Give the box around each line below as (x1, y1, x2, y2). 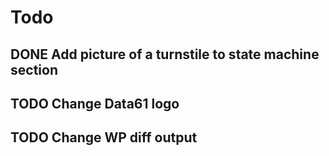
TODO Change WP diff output (10, 129, 198, 146)
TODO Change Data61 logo (10, 95, 180, 112)
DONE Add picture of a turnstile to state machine (10, 46, 320, 63)
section (10, 61, 58, 78)
